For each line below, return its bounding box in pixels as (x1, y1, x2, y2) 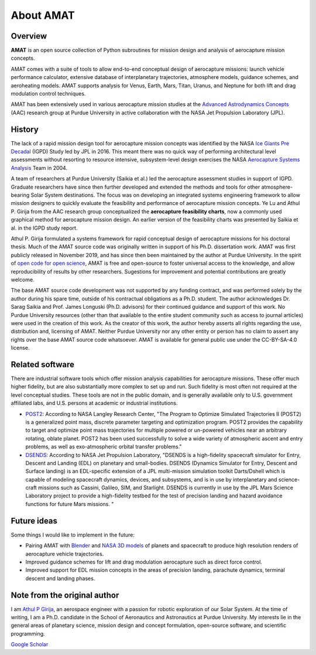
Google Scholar (11, 641, 49, 648)
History (11, 124, 39, 134)
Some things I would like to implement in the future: (11, 531, 135, 538)
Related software (11, 359, 74, 369)
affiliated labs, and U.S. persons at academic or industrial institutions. (11, 400, 178, 407)
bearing (11, 192, 30, 199)
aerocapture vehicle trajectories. (25, 550, 104, 557)
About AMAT (11, 9, 75, 22)
